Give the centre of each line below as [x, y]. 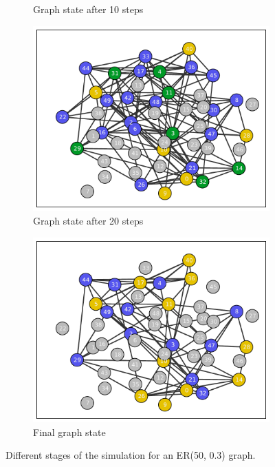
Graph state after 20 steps [88, 220]
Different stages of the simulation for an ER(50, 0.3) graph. [131, 455]
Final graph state [69, 432]
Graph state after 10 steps [88, 9]
